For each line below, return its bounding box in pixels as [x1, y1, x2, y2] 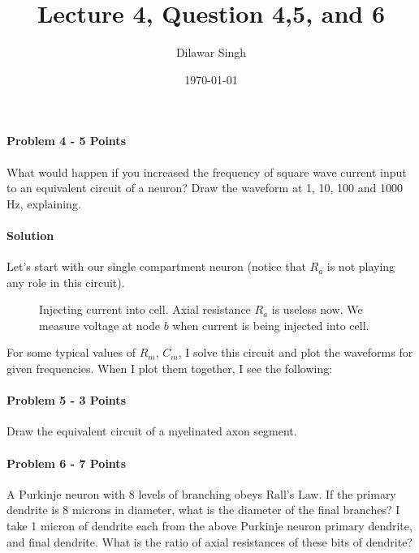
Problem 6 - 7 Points [6, 454, 126, 471]
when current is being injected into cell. [172, 316, 369, 333]
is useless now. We [271, 301, 363, 318]
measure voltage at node [39, 316, 161, 333]
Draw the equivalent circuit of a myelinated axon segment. [6, 422, 297, 439]
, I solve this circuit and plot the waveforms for [178, 344, 413, 361]
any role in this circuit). [6, 273, 125, 290]
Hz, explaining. [6, 195, 81, 212]
